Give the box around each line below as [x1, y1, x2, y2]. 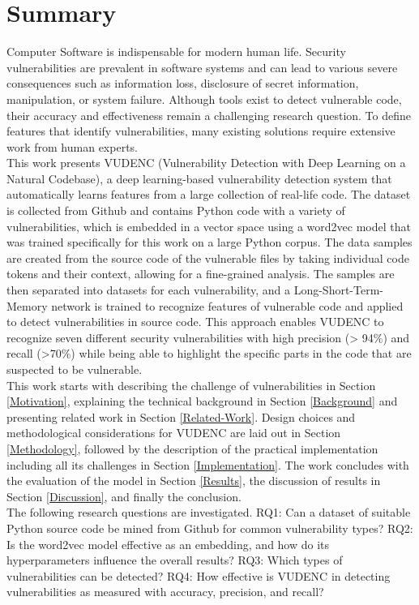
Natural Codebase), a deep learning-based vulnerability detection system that [6, 169, 392, 187]
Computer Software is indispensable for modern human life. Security [6, 43, 346, 60]
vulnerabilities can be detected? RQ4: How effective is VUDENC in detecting [6, 567, 391, 584]
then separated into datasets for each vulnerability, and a [6, 281, 290, 298]
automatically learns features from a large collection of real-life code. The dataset [6, 186, 411, 203]
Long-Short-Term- [293, 281, 383, 298]
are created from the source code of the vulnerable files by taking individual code [6, 249, 409, 266]
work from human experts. [6, 138, 138, 155]
